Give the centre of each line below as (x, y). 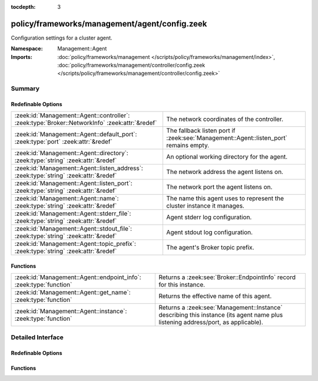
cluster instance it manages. (205, 206)
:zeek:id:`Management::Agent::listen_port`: (73, 183)
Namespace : (27, 49)
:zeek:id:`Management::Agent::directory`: (72, 153)
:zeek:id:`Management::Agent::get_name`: (72, 293)
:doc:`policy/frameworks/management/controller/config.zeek (131, 65)
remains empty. (188, 146)
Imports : (21, 57)
